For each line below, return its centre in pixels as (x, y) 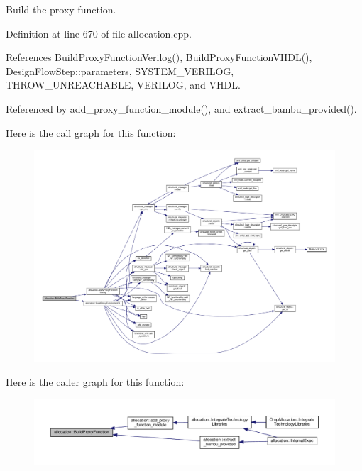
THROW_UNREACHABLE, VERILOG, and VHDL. (123, 85)
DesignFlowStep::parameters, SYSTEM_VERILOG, (120, 71)
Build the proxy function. (61, 9)
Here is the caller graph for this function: (95, 382)
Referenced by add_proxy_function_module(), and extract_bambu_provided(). (181, 108)
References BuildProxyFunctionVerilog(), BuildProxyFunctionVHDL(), (159, 57)
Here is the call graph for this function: (91, 132)
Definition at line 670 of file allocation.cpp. (99, 33)
